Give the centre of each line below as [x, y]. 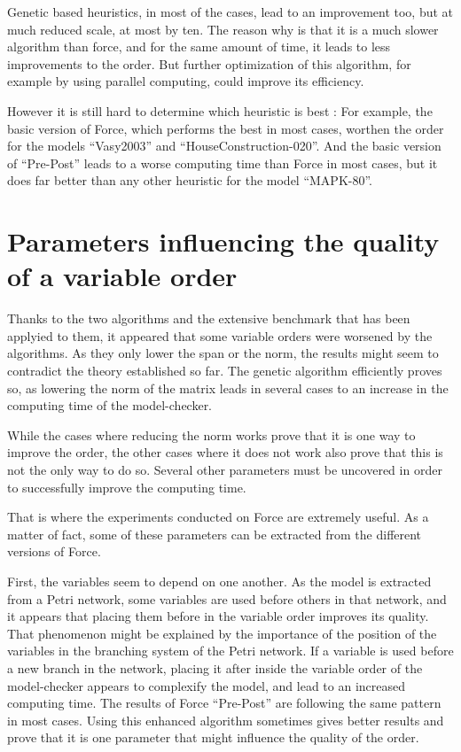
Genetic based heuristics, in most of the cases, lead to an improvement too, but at [230, 12]
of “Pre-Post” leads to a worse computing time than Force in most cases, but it [223, 163]
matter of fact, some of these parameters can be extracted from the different [215, 534]
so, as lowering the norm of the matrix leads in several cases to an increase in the [228, 388]
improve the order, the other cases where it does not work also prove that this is [225, 452]
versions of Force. [54, 551]
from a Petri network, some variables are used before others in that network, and [227, 598]
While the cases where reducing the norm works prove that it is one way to [211, 434]
